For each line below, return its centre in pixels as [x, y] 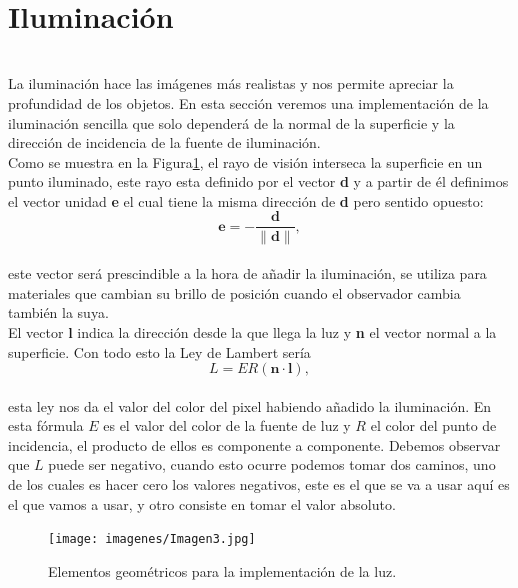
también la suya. [58, 312]
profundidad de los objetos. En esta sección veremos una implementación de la [248, 102]
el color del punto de [433, 425]
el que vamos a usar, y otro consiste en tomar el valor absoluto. [202, 503]
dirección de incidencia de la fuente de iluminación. [164, 142]
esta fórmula [46, 425]
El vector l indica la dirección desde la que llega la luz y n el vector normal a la [252, 331]
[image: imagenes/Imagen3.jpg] [152, 539]
